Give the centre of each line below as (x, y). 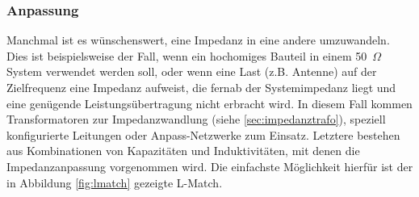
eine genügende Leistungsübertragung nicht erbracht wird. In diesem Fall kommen (209, 103)
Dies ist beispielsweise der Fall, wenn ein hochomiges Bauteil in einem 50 (187, 55)
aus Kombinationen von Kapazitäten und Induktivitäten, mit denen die (183, 151)
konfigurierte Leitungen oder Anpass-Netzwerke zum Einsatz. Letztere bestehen (203, 134)
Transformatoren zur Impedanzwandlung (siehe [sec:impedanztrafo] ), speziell (196, 119)
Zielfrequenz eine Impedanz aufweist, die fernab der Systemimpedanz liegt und (201, 87)
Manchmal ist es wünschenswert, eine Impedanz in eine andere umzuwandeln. (198, 40)
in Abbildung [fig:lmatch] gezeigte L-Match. (115, 182)
